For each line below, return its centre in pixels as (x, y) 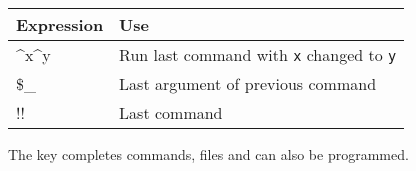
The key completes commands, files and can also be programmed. (208, 154)
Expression (60, 24)
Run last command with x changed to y (258, 54)
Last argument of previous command (248, 83)
